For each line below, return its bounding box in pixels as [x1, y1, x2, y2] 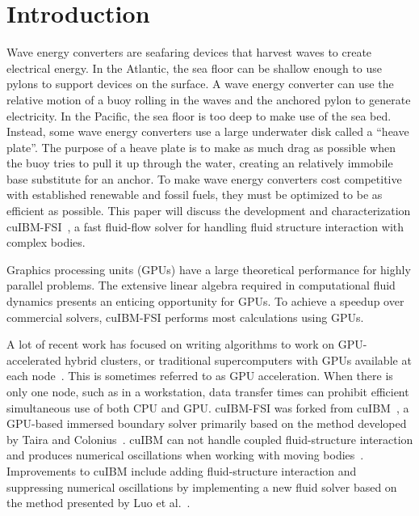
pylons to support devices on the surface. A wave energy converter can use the [6, 75, 394, 92]
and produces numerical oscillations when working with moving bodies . [6, 446, 364, 463]
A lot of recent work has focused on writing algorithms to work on [6, 336, 335, 353]
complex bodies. [6, 234, 86, 251]
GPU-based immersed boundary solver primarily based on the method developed [6, 415, 407, 432]
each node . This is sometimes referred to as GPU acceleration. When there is [6, 367, 393, 384]
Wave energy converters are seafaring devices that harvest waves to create [6, 44, 372, 61]
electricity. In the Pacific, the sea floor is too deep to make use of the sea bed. [6, 107, 392, 124]
